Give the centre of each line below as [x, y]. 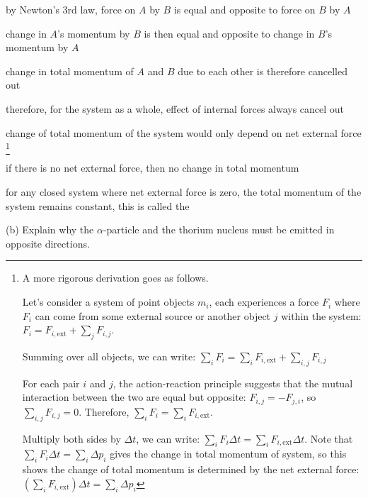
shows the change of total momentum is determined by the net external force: [191, 469]
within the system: [321, 315]
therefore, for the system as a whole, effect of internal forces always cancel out [175, 108]
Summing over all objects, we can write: [109, 356]
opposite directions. [48, 243]
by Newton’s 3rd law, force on [71, 9]
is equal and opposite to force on [245, 9]
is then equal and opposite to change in [229, 33]
